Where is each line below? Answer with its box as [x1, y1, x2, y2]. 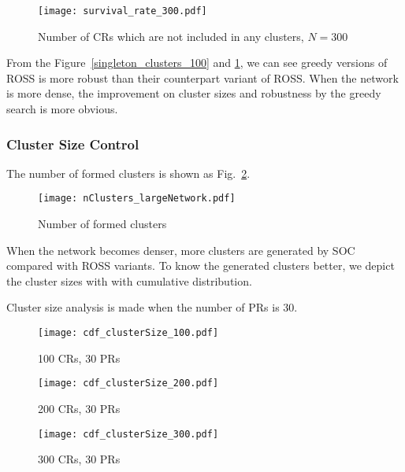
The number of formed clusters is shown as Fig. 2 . [6, 164, 251, 181]
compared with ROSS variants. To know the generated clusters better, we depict [6, 257, 395, 274]
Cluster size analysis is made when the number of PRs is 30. [6, 299, 298, 315]
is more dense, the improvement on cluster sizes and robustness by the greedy [6, 85, 381, 101]
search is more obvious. [6, 101, 118, 117]
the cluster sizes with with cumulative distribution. [6, 272, 252, 289]
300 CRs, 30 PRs [38, 451, 121, 467]
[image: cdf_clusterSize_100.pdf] [38, 327, 219, 339]
